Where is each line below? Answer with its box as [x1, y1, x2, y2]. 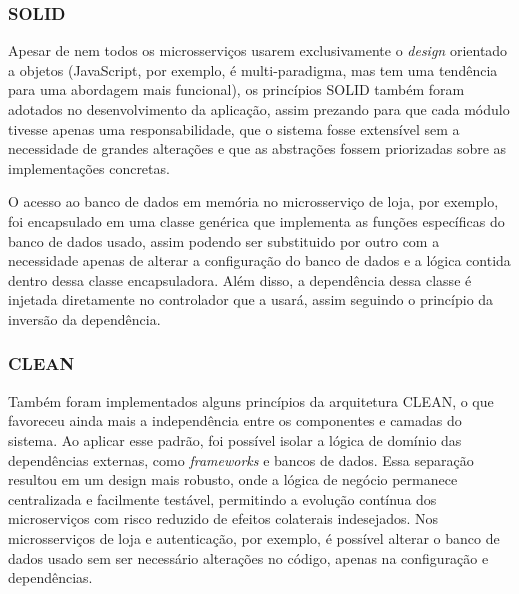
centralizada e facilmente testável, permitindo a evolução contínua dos [8, 488, 437, 509]
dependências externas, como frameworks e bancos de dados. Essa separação [8, 449, 474, 470]
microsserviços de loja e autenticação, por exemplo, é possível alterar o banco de [8, 527, 500, 548]
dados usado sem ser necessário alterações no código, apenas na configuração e [8, 547, 489, 568]
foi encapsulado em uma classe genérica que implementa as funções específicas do [8, 210, 505, 231]
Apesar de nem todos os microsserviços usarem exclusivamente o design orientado [8, 40, 508, 61]
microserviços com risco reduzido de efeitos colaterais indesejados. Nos [8, 508, 439, 529]
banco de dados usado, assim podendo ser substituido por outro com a [8, 230, 440, 251]
